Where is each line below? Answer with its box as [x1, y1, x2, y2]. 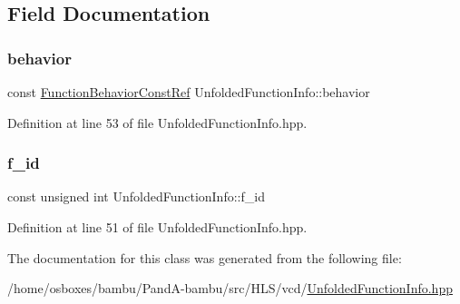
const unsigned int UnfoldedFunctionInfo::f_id [7, 187, 265, 206]
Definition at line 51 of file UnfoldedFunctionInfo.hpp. [7, 218, 308, 236]
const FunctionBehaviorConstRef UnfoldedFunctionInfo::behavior [7, 83, 370, 101]
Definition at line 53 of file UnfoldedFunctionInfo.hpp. [7, 113, 308, 132]
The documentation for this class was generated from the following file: [7, 248, 402, 267]
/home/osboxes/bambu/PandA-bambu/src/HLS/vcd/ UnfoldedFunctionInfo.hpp [7, 279, 453, 298]
